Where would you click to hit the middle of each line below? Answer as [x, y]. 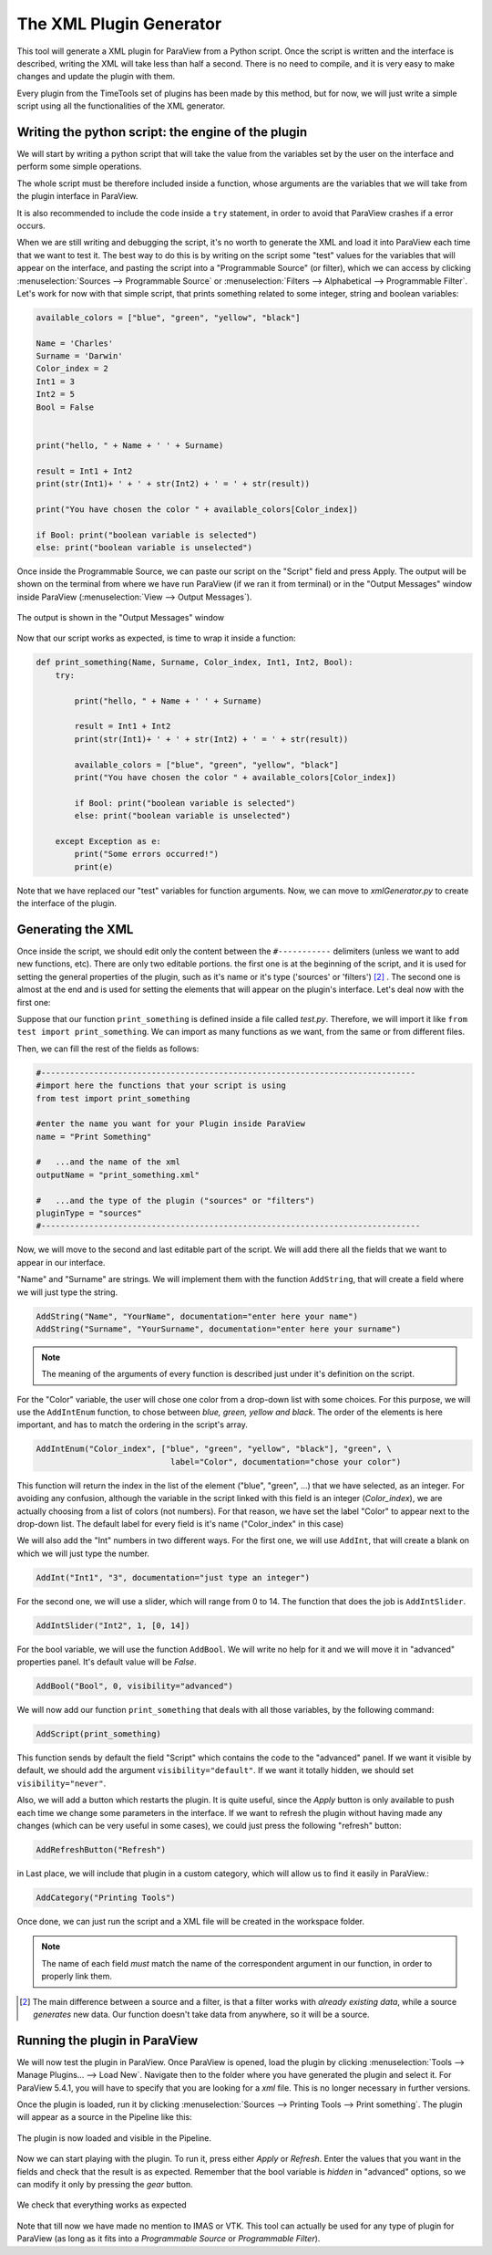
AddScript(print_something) [98, 1734]
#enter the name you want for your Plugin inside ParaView [170, 1124]
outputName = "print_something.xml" [118, 1174]
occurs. [31, 225]
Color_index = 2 [72, 369]
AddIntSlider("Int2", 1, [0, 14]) [113, 1625]
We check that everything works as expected [102, 2205]
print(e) [94, 867]
